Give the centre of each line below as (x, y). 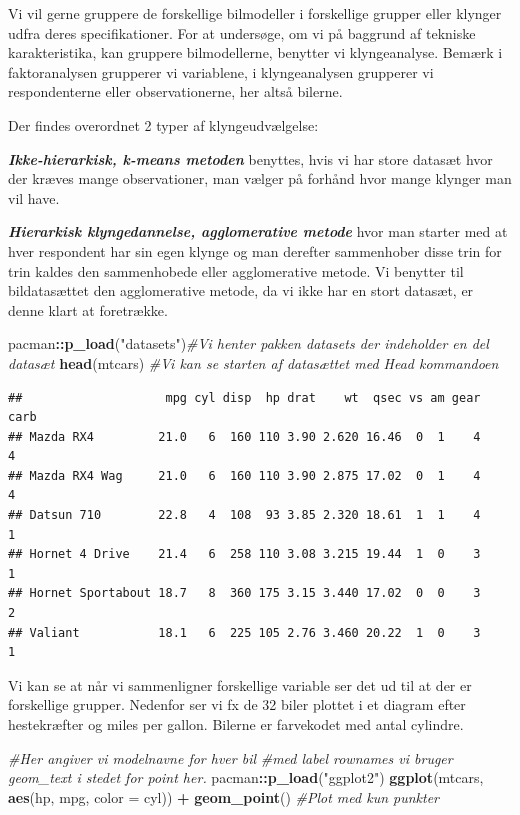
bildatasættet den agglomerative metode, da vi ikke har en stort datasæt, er (241, 290)
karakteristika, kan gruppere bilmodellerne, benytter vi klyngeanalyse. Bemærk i (255, 52)
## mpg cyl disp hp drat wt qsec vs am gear (244, 397)
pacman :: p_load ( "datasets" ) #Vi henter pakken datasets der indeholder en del (248, 343)
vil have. (34, 197)
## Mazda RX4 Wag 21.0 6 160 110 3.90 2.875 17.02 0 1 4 (244, 475)
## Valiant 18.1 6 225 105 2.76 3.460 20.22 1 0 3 (244, 632)
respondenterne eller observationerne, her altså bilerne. (175, 91)
